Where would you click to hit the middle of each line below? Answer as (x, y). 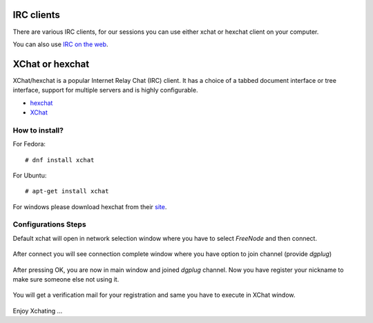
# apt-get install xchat (67, 191)
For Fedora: (29, 144)
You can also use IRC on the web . (60, 44)
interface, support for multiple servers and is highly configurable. (105, 90)
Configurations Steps (49, 224)
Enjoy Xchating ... (38, 311)
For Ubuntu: (30, 175)
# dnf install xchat (60, 160)
